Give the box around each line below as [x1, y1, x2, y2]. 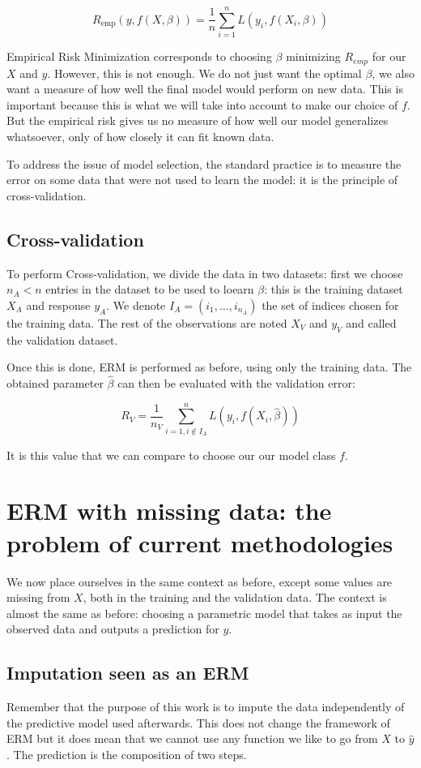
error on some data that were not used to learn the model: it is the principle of [6, 171, 398, 188]
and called [346, 314, 397, 331]
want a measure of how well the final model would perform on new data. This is [6, 80, 403, 97]
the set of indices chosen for [262, 296, 399, 313]
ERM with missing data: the [6, 494, 332, 527]
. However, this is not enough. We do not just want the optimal [47, 64, 362, 81]
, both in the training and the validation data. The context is [83, 589, 387, 606]
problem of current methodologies [6, 526, 393, 559]
